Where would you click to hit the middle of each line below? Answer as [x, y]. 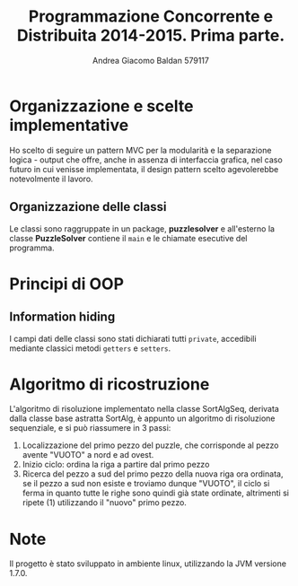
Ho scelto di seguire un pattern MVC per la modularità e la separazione [140, 150]
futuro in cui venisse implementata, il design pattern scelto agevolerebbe [144, 169]
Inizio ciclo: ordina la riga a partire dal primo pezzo [116, 465]
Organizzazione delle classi [88, 207]
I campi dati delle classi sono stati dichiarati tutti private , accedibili [133, 338]
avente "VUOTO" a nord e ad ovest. [88, 455]
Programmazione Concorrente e [151, 17]
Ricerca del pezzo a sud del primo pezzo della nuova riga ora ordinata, [153, 474]
